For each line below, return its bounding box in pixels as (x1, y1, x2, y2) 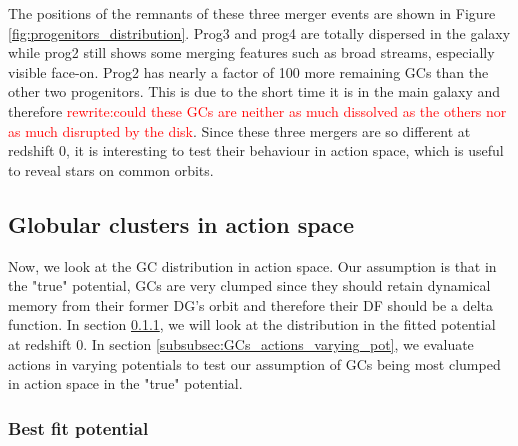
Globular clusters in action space (8, 208, 355, 239)
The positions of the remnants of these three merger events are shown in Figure (8, 3, 496, 23)
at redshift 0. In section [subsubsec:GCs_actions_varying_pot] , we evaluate (8, 333, 474, 354)
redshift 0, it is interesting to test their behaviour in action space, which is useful (8, 140, 504, 161)
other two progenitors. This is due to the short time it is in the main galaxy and (8, 81, 501, 102)
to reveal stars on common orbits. (8, 159, 214, 180)
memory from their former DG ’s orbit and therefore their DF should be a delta (8, 294, 493, 315)
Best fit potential (8, 415, 149, 440)
